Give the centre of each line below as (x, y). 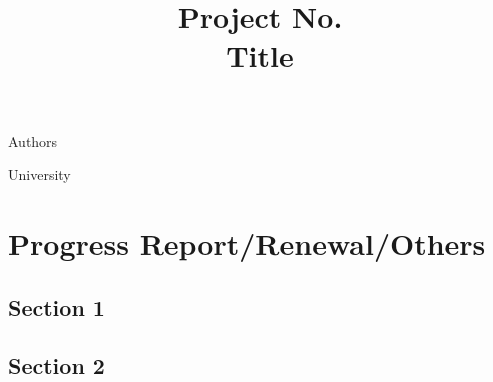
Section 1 (56, 306)
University (39, 174)
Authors (33, 140)
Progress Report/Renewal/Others (247, 242)
